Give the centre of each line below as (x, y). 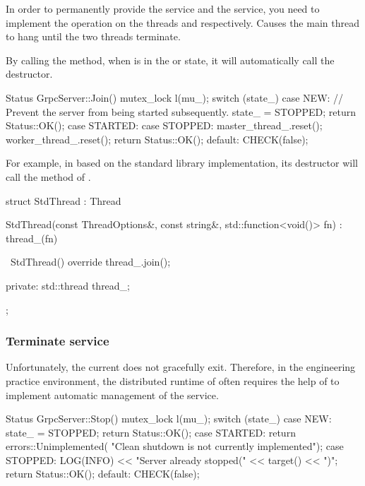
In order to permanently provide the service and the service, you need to (163, 8)
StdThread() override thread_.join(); (90, 262)
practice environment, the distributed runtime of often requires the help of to (173, 380)
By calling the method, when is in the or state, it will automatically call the (170, 60)
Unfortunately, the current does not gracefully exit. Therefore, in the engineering (181, 367)
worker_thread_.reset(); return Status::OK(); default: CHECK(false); (157, 139)
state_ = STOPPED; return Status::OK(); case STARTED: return (151, 432)
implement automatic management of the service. (112, 395)
